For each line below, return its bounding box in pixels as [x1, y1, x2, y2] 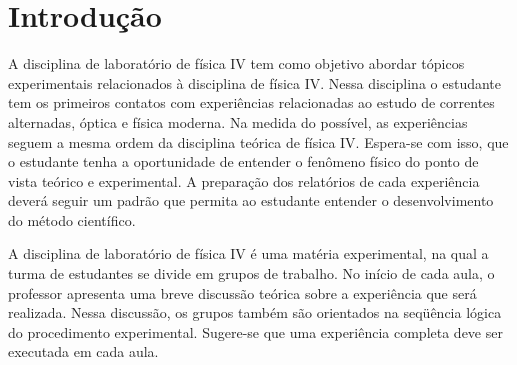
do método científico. [8, 209, 136, 230]
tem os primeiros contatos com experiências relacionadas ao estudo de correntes [8, 92, 495, 113]
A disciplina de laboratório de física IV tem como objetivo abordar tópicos [8, 53, 465, 74]
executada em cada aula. [8, 341, 159, 362]
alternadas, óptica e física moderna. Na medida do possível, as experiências [8, 111, 468, 132]
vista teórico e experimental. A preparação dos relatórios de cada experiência [8, 170, 480, 191]
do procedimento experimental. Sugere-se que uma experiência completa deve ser [8, 321, 503, 342]
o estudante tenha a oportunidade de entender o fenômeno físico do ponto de [8, 151, 479, 172]
